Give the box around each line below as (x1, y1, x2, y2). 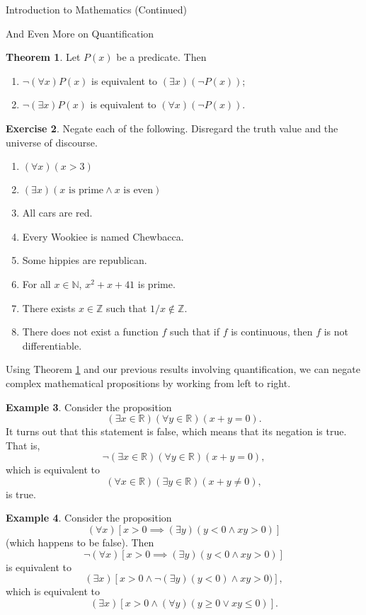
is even (123, 185, 153, 196)
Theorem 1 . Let (6, 50, 81, 64)
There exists (22, 300, 76, 315)
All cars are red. (22, 205, 93, 220)
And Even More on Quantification (6, 25, 154, 40)
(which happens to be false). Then (6, 535, 154, 550)
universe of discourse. (6, 134, 98, 149)
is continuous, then (231, 324, 313, 339)
